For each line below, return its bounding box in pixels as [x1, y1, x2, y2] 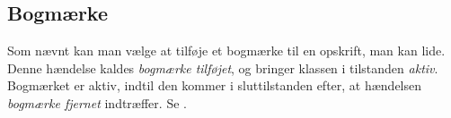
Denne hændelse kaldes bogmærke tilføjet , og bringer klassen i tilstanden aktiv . [7, 58, 438, 77]
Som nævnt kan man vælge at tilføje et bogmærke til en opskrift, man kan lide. [7, 41, 446, 60]
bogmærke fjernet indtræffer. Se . [7, 93, 187, 112]
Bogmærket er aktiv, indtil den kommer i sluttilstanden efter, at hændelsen [7, 76, 422, 95]
